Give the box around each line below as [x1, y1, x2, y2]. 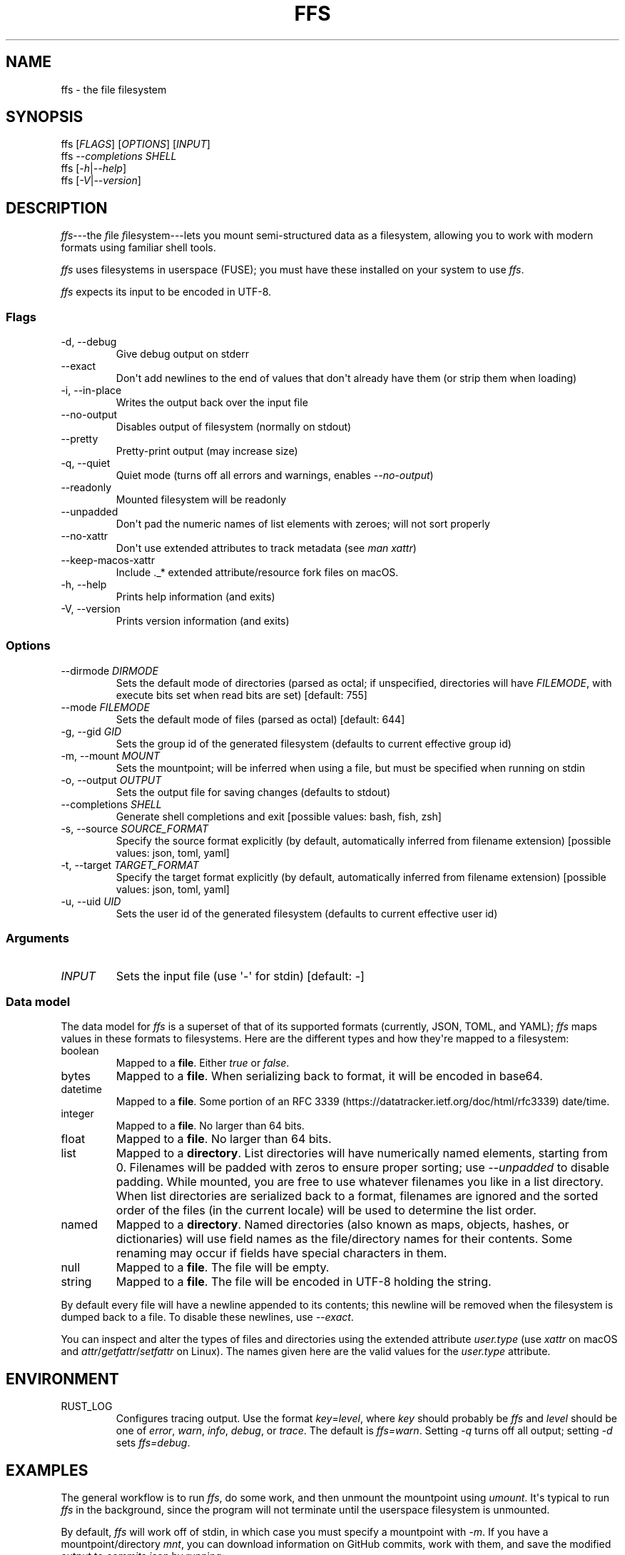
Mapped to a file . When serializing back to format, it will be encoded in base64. [116, 1069, 543, 1084]
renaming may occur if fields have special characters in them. [116, 1246, 447, 1261]
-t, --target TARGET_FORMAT [61, 858, 199, 871]
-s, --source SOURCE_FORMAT [61, 822, 209, 835]
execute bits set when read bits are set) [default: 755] [116, 688, 367, 701]
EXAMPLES [6, 1461, 88, 1479]
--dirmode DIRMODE [61, 664, 158, 677]
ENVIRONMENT [6, 1369, 119, 1388]
